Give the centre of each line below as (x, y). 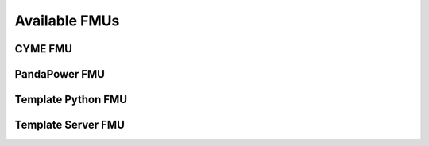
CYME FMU (44, 49)
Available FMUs (67, 21)
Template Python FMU (71, 100)
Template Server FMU (70, 125)
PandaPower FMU (60, 74)
